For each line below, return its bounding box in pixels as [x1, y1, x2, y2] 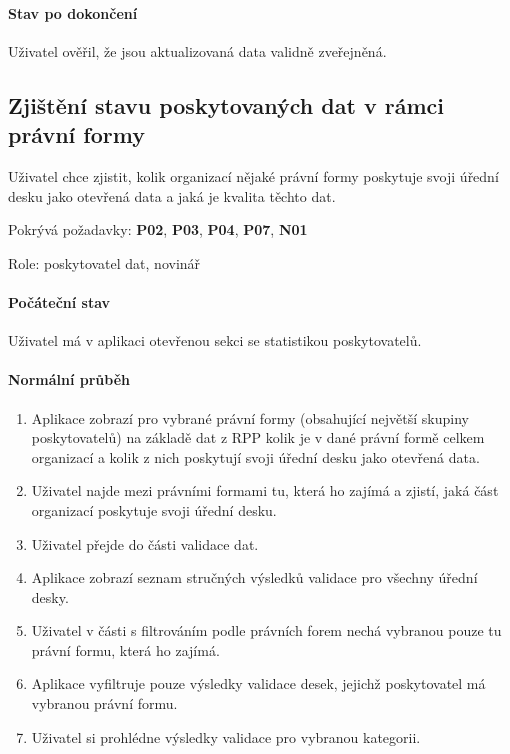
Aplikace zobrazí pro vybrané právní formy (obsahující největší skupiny [31, 407, 470, 428]
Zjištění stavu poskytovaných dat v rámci [8, 89, 444, 120]
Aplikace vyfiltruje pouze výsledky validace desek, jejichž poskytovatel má [31, 673, 486, 694]
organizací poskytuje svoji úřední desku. [31, 499, 277, 520]
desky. [31, 586, 69, 607]
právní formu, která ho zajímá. [31, 639, 220, 660]
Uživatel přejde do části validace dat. [31, 533, 259, 554]
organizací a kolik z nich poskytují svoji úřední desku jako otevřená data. [31, 446, 480, 467]
